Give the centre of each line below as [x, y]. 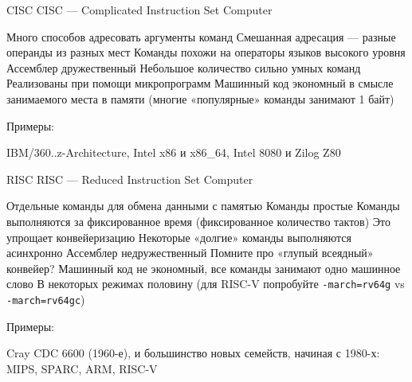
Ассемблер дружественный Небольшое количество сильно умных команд [184, 67]
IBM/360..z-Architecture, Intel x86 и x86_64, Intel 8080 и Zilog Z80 [174, 152]
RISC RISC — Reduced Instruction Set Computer [130, 179]
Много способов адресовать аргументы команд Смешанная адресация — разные [201, 36]
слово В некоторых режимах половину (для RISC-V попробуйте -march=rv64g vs [206, 284]
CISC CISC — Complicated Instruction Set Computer [139, 10]
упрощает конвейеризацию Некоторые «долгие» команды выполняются [179, 237]
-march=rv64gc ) [46, 299]
